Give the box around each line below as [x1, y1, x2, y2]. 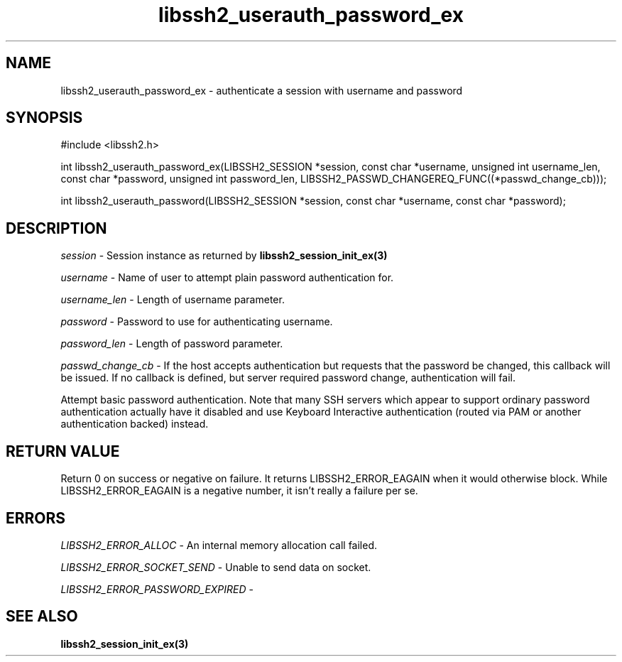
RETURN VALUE [6, 442, 120, 460]
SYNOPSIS [6, 109, 83, 127]
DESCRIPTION [6, 219, 107, 237]
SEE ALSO [6, 607, 78, 626]
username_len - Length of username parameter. [60, 293, 285, 306]
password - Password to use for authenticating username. [60, 315, 333, 328]
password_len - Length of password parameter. [60, 337, 283, 350]
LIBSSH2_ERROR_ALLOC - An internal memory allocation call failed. [60, 538, 378, 551]
